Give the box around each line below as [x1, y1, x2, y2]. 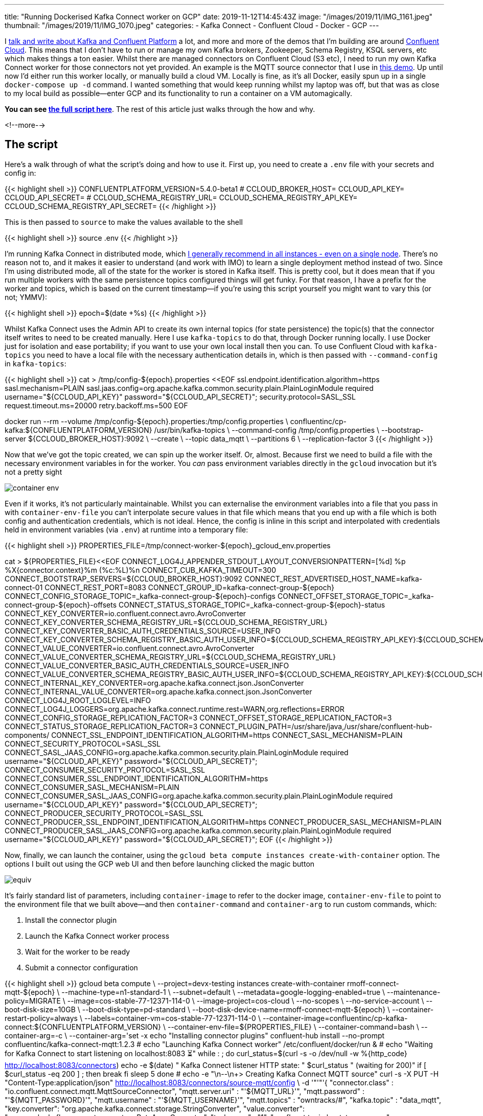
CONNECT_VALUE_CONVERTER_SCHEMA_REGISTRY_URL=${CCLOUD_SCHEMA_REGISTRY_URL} [5, 652, 336, 661]
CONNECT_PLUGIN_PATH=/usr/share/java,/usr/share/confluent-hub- [199, 722, 432, 731]
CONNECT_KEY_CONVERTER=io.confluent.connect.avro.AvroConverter [5, 609, 246, 618]
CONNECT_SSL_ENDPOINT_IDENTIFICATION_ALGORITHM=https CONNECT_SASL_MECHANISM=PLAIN [51, 730, 403, 739]
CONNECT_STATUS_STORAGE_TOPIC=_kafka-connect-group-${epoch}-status [118, 600, 385, 609]
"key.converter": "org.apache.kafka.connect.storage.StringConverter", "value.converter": [5, 1104, 305, 1113]
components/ [5, 730, 50, 739]
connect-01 [5, 583, 43, 592]
